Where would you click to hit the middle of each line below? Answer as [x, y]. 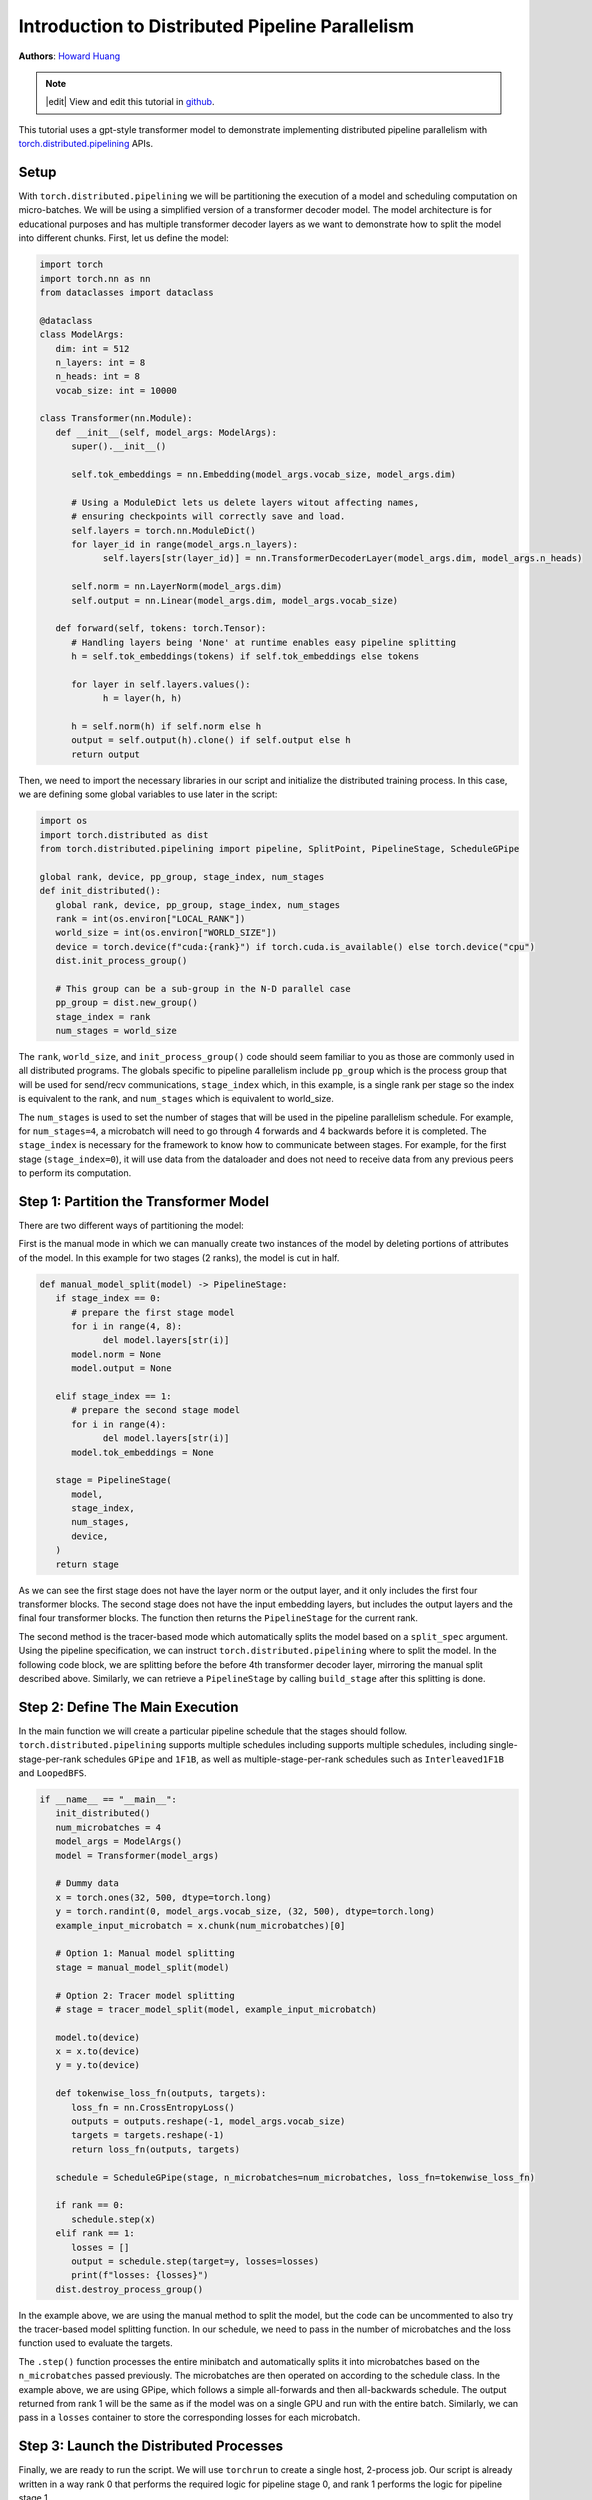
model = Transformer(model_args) [137, 1855]
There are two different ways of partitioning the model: [131, 1226]
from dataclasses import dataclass [126, 292]
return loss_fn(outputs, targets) [155, 2149]
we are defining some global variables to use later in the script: [148, 794]
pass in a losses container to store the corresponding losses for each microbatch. [189, 2417]
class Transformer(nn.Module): [116, 418]
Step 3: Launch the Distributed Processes [151, 2446]
